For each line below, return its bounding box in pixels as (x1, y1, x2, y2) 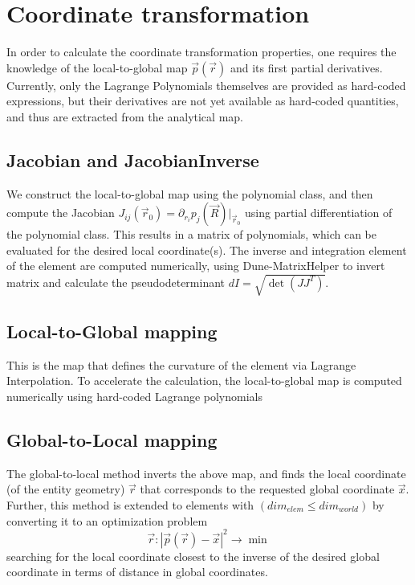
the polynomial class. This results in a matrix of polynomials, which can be (6, 226, 376, 243)
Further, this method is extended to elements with (6, 497, 254, 513)
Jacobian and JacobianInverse (6, 147, 259, 172)
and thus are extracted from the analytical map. (6, 108, 243, 125)
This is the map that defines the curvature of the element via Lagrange (6, 356, 356, 373)
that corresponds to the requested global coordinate (140, 481, 395, 497)
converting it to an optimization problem (6, 512, 208, 529)
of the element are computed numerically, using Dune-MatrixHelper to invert (6, 257, 385, 274)
